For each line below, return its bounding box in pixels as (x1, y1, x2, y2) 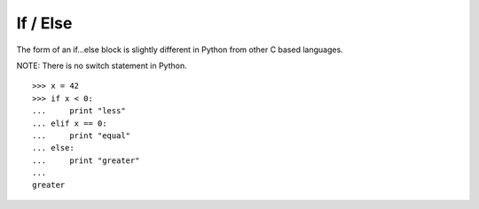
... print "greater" (32, 155, 140, 166)
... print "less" (32, 106, 126, 116)
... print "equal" (32, 130, 131, 141)
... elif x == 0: (32, 118, 107, 128)
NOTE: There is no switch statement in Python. (16, 60, 187, 71)
